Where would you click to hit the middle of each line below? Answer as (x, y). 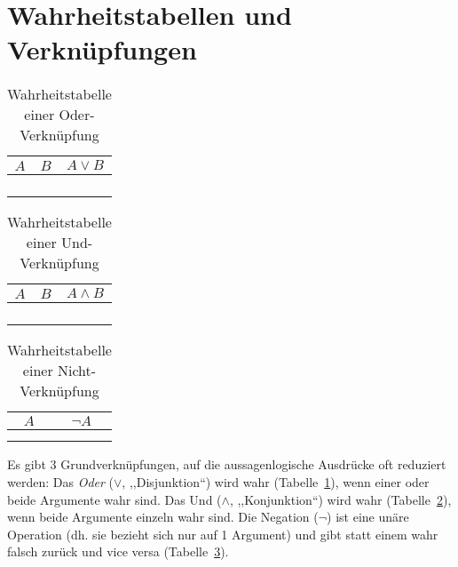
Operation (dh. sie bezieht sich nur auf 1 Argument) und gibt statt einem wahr (223, 534)
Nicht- (77, 371)
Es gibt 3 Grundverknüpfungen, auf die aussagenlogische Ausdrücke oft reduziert (227, 464)
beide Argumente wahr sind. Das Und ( (114, 499)
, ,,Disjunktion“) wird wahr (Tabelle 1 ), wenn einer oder (276, 481)
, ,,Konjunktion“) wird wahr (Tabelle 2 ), (340, 499)
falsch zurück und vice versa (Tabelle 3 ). (118, 551)
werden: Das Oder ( (60, 481)
